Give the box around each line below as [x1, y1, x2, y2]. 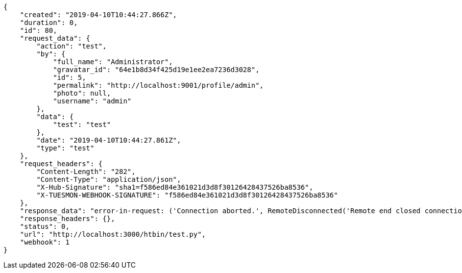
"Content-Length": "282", [36, 168, 136, 175]
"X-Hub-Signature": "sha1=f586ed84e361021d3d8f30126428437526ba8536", [36, 183, 314, 191]
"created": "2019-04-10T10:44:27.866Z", [20, 11, 177, 19]
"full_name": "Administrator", [53, 58, 173, 66]
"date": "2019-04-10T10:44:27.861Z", [36, 136, 181, 144]
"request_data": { [20, 34, 91, 42]
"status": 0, [20, 223, 70, 230]
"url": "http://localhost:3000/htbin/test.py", [20, 230, 206, 238]
